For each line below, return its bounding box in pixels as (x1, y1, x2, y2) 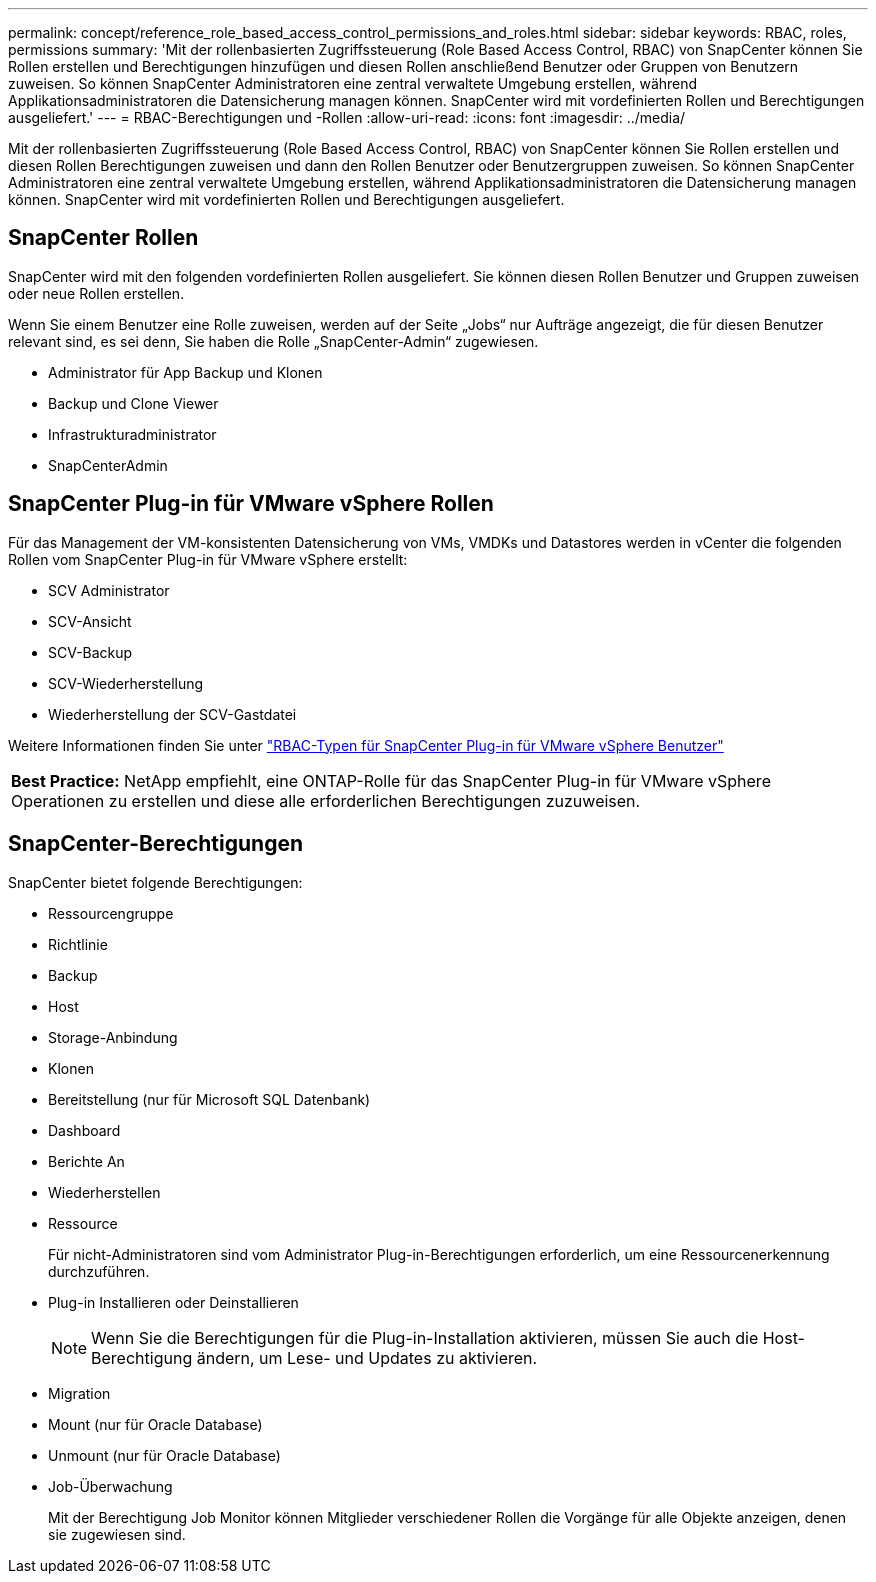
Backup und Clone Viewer (48, 394, 219, 412)
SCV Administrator (48, 581, 170, 599)
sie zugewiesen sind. (48, 1525, 186, 1543)
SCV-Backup (48, 643, 133, 661)
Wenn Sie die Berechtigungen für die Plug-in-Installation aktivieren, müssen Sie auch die (91, 1327, 759, 1348)
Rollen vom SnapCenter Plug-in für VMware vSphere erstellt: (8, 550, 408, 568)
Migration (48, 1384, 111, 1402)
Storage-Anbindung (48, 1028, 178, 1046)
